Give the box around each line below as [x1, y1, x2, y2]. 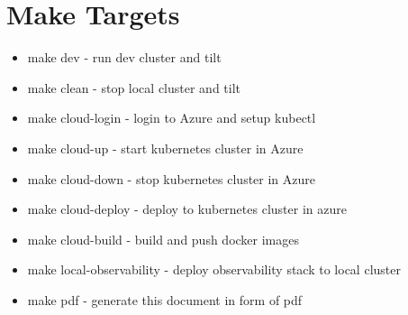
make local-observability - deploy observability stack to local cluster [27, 260, 401, 279]
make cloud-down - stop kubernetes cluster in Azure [27, 169, 316, 188]
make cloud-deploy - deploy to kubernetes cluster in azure [27, 199, 347, 218]
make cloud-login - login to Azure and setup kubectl [27, 108, 316, 127]
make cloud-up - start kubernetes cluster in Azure [27, 138, 304, 157]
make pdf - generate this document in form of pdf [27, 290, 303, 309]
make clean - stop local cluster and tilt [27, 78, 241, 97]
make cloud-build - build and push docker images [27, 229, 300, 248]
